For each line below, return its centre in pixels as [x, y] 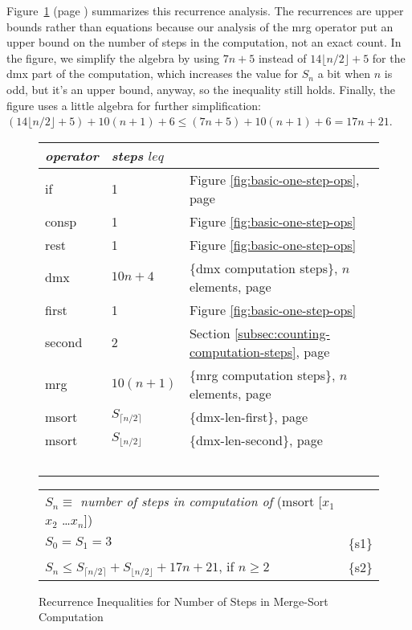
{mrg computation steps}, [262, 374]
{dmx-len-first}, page [249, 416]
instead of [282, 57]
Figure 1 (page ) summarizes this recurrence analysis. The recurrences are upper [205, 10]
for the [389, 57]
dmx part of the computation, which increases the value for [153, 74]
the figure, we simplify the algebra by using [113, 57]
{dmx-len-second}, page [256, 440]
